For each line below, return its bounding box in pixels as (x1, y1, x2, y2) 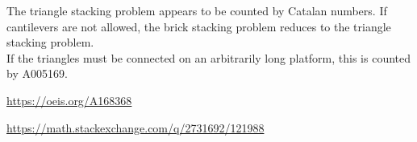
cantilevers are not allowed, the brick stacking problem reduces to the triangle (6, 18, 391, 34)
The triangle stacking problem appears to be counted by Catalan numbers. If (6, 2, 387, 18)
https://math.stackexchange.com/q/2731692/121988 (6, 119, 265, 136)
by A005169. (6, 65, 68, 82)
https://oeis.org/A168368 (6, 91, 132, 108)
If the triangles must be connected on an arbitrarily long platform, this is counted (6, 49, 411, 66)
